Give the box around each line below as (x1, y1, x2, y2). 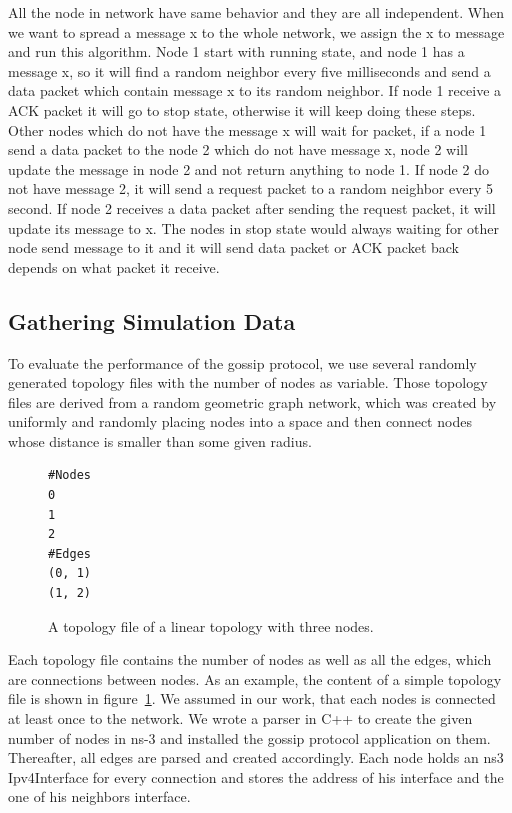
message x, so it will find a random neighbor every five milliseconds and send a (8, 60, 491, 81)
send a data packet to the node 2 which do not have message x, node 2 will (8, 139, 468, 160)
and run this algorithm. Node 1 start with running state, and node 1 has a (8, 41, 465, 62)
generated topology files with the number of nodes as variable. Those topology (8, 372, 488, 393)
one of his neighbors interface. (8, 786, 191, 807)
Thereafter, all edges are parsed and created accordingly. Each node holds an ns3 (8, 747, 504, 768)
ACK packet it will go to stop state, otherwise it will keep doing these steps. (8, 99, 476, 120)
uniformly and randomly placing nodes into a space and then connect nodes (8, 411, 472, 432)
